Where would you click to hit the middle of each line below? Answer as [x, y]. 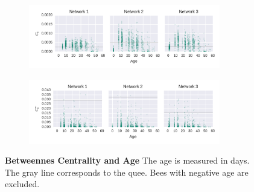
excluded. [22, 184]
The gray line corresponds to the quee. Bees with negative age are [127, 172]
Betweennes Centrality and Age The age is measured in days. [127, 160]
